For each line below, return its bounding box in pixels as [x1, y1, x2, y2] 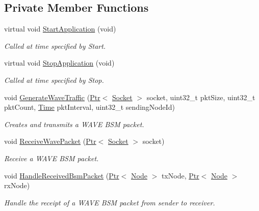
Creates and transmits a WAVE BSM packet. [4, 118, 144, 129]
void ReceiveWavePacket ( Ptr [4, 136, 96, 146]
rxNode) [4, 180, 30, 191]
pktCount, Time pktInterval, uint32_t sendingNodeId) [4, 102, 175, 112]
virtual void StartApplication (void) [4, 23, 116, 34]
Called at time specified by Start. [4, 40, 106, 51]
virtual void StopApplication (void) [4, 57, 115, 68]
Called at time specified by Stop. [4, 74, 104, 85]
